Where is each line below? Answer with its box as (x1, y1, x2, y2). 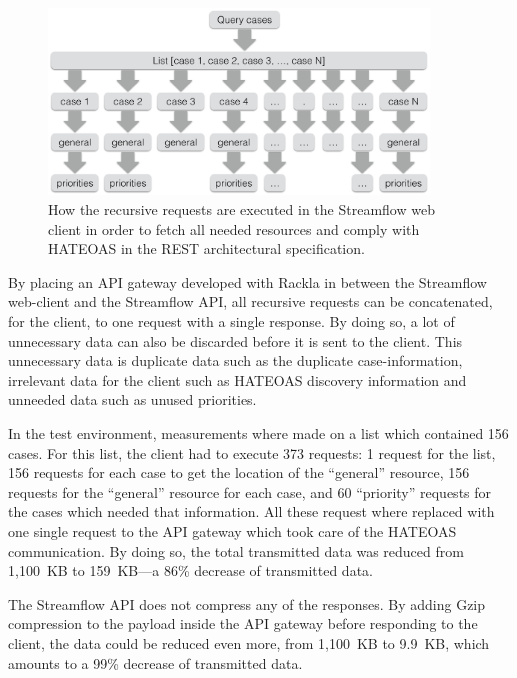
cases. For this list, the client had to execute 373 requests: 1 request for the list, (8, 442, 496, 463)
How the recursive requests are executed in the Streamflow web (48, 199, 435, 220)
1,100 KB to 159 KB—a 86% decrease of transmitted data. (8, 560, 373, 581)
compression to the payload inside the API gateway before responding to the (8, 613, 478, 634)
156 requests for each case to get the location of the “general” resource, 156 (8, 462, 470, 483)
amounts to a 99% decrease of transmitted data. (8, 652, 303, 673)
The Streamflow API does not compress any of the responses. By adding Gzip (8, 593, 486, 614)
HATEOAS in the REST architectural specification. (48, 238, 365, 259)
